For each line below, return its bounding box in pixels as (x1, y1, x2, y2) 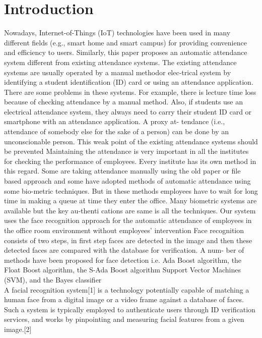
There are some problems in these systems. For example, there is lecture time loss (4, 86, 256, 97)
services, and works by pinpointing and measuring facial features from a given (4, 314, 244, 324)
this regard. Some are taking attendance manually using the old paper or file (4, 165, 241, 176)
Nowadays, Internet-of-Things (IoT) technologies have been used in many (4, 27, 231, 38)
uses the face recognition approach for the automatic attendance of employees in (4, 215, 252, 226)
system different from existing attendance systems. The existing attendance (4, 57, 237, 67)
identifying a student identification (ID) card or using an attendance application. (4, 77, 253, 87)
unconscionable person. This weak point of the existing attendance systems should (4, 136, 258, 146)
